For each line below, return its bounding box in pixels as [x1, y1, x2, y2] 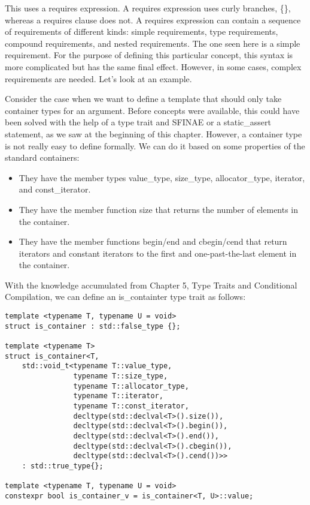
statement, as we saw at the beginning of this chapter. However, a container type [5, 127, 302, 140]
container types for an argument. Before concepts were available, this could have [5, 104, 300, 116]
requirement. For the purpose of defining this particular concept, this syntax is [5, 49, 293, 61]
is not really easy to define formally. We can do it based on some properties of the [5, 139, 305, 152]
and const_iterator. [19, 183, 91, 196]
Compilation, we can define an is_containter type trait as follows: [5, 290, 246, 303]
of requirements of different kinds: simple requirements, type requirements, [5, 25, 278, 38]
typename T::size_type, [73, 372, 168, 380]
